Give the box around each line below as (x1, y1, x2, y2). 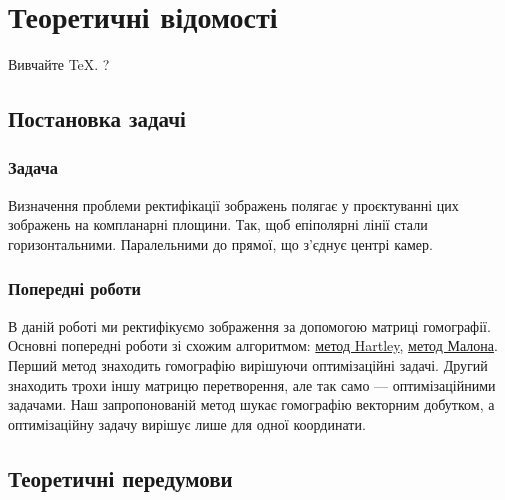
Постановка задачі (8, 103, 186, 134)
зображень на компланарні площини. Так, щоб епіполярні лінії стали (8, 214, 428, 235)
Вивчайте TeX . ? (8, 54, 110, 75)
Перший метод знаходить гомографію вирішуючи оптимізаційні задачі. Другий (8, 354, 488, 375)
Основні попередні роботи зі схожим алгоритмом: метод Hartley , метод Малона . (8, 335, 498, 356)
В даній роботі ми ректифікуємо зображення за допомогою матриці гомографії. (8, 315, 491, 336)
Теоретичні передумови (8, 462, 233, 493)
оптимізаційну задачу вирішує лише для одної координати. (8, 413, 366, 434)
